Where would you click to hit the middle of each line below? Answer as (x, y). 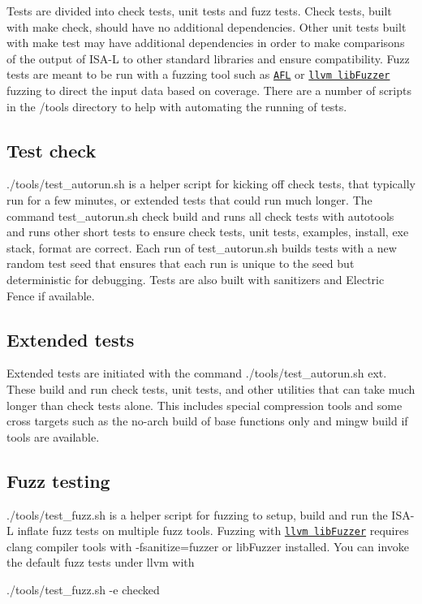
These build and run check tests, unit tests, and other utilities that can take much (211, 388)
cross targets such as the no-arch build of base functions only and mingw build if (207, 421)
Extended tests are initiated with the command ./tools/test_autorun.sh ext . (197, 373)
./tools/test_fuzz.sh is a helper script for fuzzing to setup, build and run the (197, 514)
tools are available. (53, 436)
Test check (52, 150)
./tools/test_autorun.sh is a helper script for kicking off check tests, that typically (211, 184)
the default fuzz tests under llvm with (101, 562)
